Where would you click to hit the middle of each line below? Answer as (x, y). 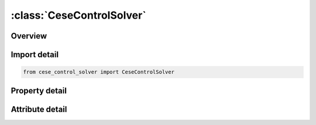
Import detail (35, 55)
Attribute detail (39, 109)
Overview (29, 36)
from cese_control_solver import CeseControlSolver (99, 72)
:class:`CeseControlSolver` (78, 15)
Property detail (39, 91)
